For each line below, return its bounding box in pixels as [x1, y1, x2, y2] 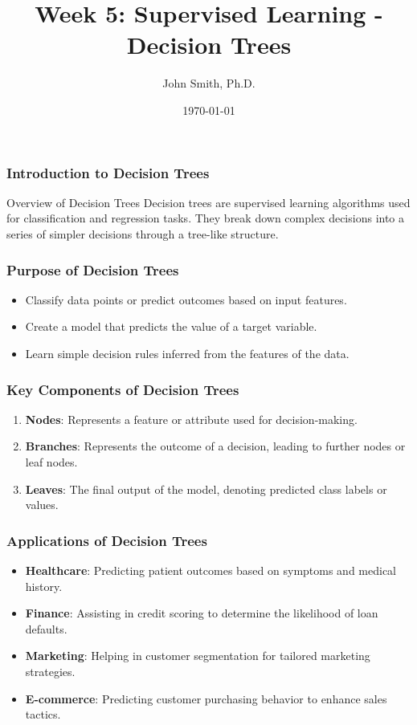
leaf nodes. [25, 453, 78, 470]
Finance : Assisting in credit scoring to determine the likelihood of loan [25, 605, 378, 621]
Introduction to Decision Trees [6, 162, 210, 182]
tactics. [25, 706, 61, 723]
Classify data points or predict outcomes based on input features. [25, 291, 347, 308]
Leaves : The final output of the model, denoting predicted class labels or [25, 480, 387, 497]
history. [25, 577, 63, 594]
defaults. [25, 620, 67, 637]
